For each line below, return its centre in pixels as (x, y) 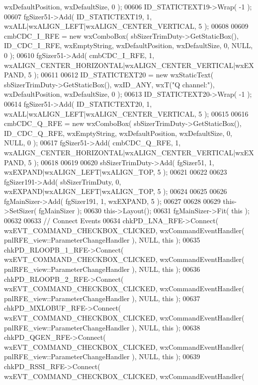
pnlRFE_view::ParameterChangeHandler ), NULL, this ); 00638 (102, 327)
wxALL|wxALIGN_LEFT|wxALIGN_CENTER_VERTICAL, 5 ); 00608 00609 (126, 26)
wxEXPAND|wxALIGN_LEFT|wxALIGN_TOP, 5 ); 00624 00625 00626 (116, 191)
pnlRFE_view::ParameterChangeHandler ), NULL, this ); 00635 (102, 240)
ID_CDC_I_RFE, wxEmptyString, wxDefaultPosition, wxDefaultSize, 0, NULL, (129, 45)
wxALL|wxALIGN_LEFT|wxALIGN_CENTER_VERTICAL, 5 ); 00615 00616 (126, 113)
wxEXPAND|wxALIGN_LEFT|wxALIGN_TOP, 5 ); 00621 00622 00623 (116, 172)
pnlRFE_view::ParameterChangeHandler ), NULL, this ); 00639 (102, 356)
